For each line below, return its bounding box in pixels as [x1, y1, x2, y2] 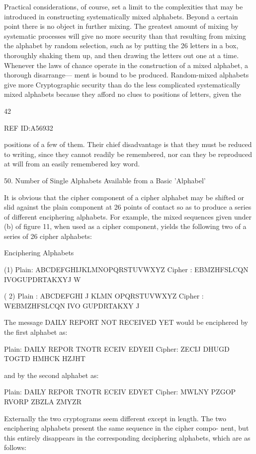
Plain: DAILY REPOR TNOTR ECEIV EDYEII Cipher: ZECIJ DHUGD [4, 343, 230, 354]
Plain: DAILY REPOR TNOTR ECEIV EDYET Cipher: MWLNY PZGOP [4, 386, 236, 397]
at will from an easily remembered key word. [4, 158, 140, 169]
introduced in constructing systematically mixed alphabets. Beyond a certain [4, 11, 238, 21]
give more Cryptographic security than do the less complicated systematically [4, 79, 241, 89]
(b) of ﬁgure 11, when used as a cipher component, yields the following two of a [4, 221, 247, 231]
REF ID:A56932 [4, 122, 53, 133]
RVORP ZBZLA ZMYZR [4, 396, 82, 406]
